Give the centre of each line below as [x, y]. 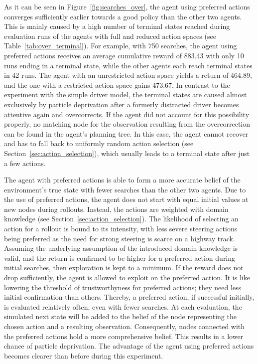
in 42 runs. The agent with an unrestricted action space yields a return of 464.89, [128, 75]
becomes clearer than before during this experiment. [84, 355]
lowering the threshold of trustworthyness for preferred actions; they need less [123, 287]
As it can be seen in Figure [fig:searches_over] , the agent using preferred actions [127, 6]
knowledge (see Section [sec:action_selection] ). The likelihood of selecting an [121, 219]
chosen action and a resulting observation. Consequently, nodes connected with [125, 326]
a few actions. [25, 163]
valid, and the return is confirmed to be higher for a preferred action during [120, 258]
